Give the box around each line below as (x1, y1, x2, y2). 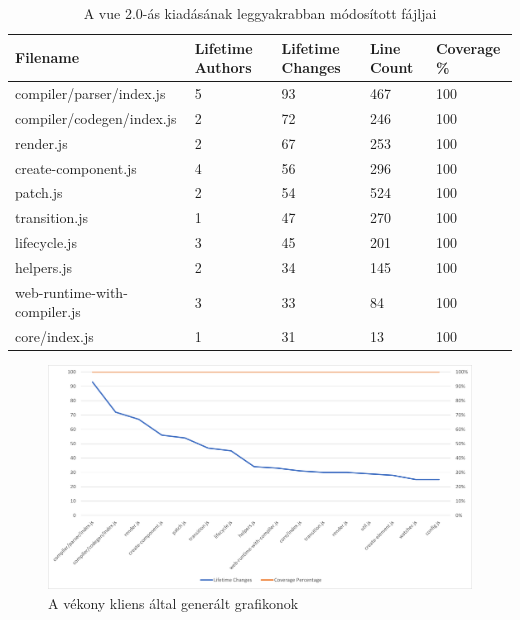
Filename (15, 47, 80, 68)
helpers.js (15, 256, 72, 277)
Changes (281, 57, 341, 78)
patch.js (15, 182, 63, 203)
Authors (194, 57, 252, 78)
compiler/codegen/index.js (15, 107, 177, 128)
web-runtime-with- (15, 281, 128, 302)
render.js (15, 132, 68, 153)
